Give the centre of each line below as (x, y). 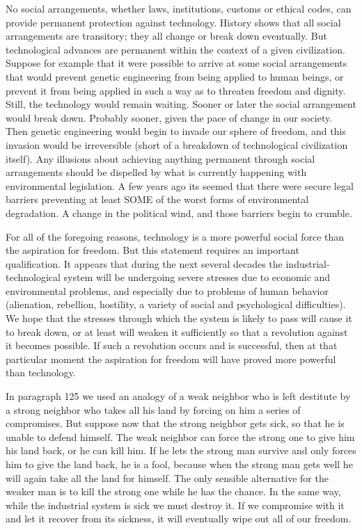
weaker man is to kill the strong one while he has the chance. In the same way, (173, 491)
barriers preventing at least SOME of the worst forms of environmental (157, 199)
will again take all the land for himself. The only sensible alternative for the (167, 477)
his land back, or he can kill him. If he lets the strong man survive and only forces (181, 450)
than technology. (41, 372)
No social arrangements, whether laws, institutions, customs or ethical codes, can (179, 8)
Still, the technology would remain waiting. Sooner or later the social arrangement (181, 104)
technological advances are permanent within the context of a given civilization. (175, 49)
